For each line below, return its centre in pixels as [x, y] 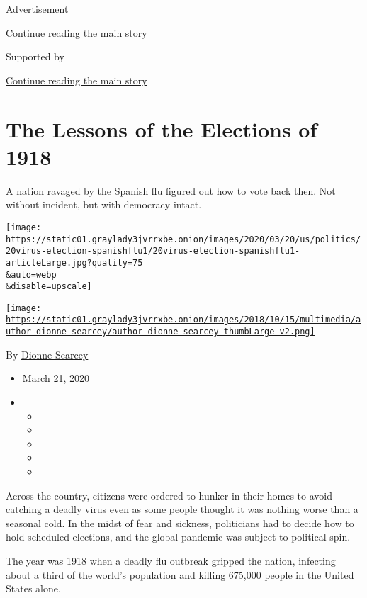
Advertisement [37, 9]
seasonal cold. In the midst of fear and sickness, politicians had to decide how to [180, 523]
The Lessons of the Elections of [162, 129]
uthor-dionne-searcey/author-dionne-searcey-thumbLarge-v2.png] [160, 332]
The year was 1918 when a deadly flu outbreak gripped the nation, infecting [171, 560]
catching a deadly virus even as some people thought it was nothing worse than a [182, 509]
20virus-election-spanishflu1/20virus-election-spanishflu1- [153, 251]
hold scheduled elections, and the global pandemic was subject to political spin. [178, 537]
